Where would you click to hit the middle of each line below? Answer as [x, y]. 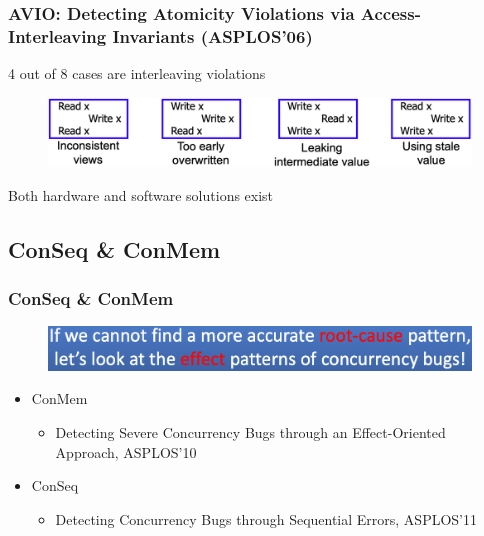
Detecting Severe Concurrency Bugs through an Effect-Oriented [250, 432]
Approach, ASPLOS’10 [126, 451]
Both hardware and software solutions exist [141, 194]
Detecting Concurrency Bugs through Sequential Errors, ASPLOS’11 [266, 518]
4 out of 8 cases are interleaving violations [137, 73]
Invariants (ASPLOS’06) [212, 35]
